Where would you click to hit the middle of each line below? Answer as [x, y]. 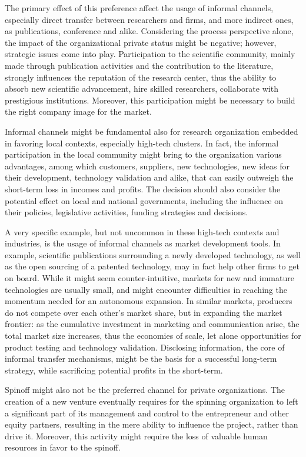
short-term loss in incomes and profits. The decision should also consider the [143, 189]
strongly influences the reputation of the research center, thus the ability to [141, 77]
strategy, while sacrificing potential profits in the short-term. [114, 370]
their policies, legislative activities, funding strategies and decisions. [127, 212]
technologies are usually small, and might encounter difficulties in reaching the [146, 289]
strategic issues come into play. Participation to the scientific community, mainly [150, 54]
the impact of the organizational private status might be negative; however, [141, 42]
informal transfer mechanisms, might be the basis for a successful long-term [141, 358]
